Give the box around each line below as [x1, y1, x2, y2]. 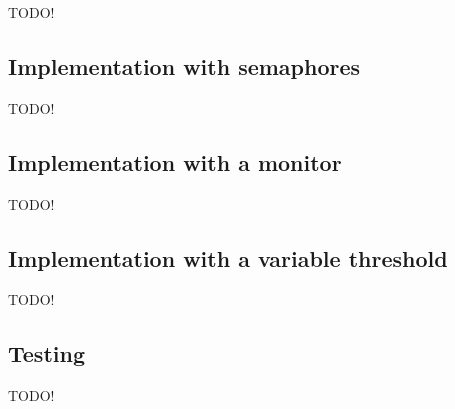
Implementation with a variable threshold [8, 242, 448, 273]
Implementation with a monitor [8, 146, 342, 177]
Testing [8, 338, 85, 369]
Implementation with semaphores [8, 50, 361, 81]
